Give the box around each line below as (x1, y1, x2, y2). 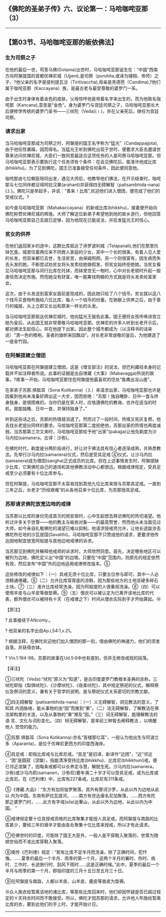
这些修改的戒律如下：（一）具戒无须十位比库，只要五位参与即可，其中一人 (5, 571, 155, 577)
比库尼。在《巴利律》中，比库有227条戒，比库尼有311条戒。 (5, 776, 127, 782)
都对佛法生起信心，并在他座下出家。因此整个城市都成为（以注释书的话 (5, 326, 148, 332)
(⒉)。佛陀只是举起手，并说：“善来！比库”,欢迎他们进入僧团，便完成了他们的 (5, 188, 161, 194)
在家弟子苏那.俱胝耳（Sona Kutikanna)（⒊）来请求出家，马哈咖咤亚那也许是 (5, 387, 161, 393)
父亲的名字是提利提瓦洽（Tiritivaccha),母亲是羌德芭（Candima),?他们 (20, 79, 161, 85)
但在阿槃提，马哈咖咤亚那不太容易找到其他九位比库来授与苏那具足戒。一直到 (5, 481, 161, 487)
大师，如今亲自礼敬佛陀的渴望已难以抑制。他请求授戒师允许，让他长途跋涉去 (5, 525, 161, 531)
